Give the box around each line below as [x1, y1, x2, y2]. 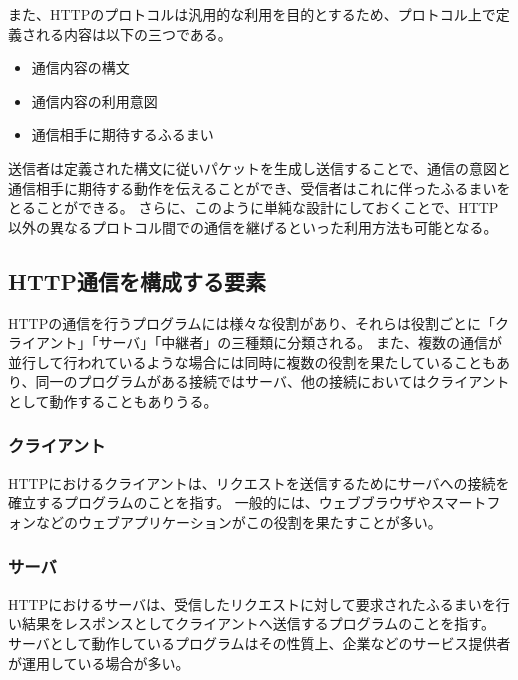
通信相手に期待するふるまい [31, 124, 214, 145]
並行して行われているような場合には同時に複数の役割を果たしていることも [8, 351, 497, 372]
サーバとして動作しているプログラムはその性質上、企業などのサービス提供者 [8, 632, 511, 653]
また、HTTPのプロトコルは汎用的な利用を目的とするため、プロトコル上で [8, 4, 496, 24]
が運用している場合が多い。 [8, 652, 190, 673]
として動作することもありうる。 [8, 390, 218, 411]
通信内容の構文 [31, 57, 130, 78]
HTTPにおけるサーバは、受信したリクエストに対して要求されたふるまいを [8, 593, 496, 614]
